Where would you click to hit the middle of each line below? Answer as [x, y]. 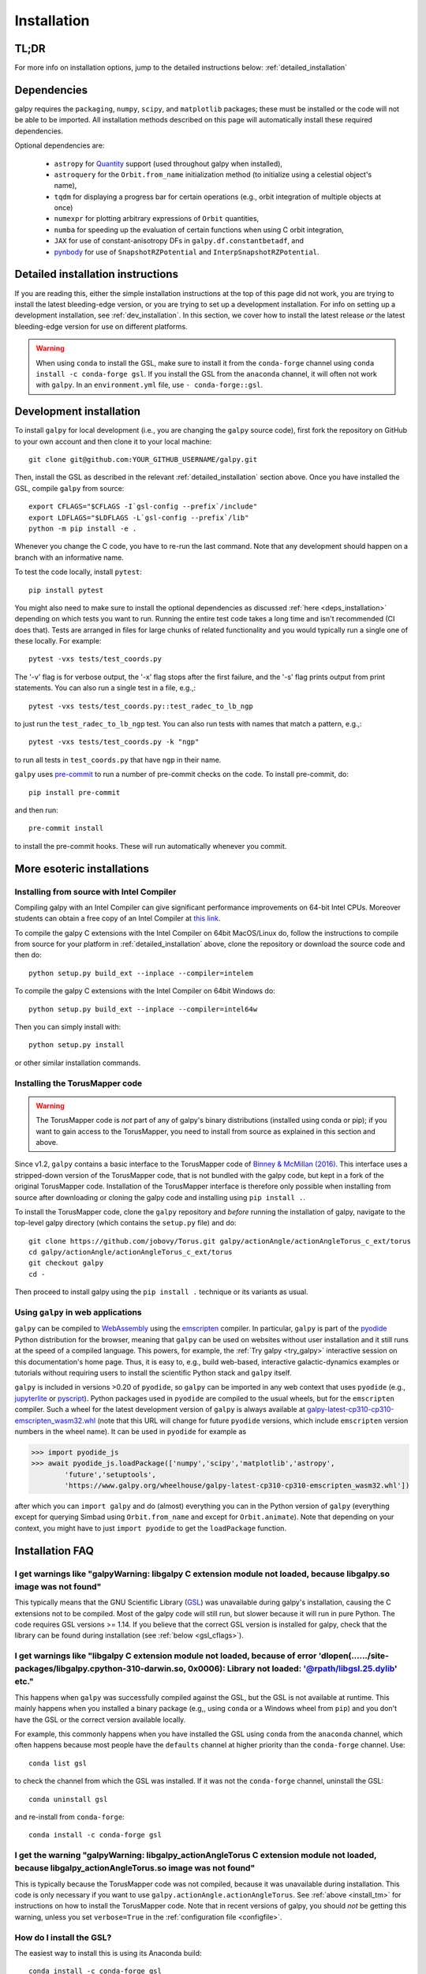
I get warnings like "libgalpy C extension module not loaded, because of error [166, 1656]
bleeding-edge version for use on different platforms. [101, 326]
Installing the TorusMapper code [78, 1083]
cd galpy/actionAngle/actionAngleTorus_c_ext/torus [131, 1252]
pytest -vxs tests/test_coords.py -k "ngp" [114, 742]
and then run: [36, 810]
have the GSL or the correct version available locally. [100, 1719]
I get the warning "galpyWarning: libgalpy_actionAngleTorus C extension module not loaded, [196, 1856]
